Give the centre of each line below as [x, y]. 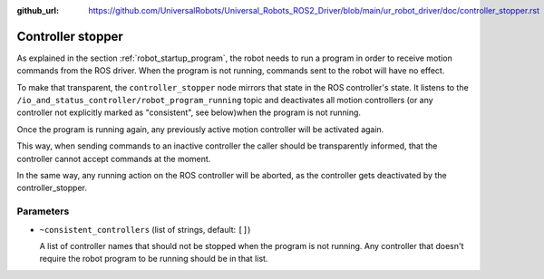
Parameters [43, 211]
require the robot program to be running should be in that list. [154, 259]
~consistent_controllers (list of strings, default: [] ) [145, 229]
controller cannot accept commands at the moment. [114, 159]
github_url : [38, 10]
